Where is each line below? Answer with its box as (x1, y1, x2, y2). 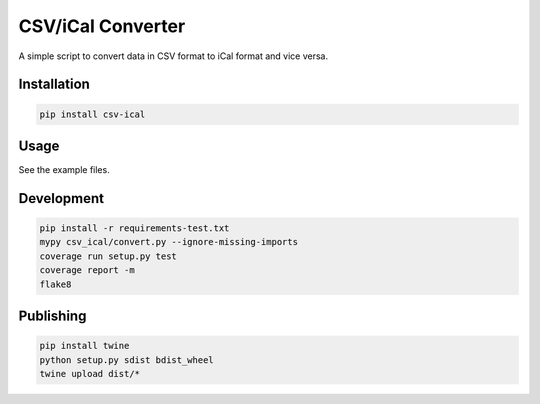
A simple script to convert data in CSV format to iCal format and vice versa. (18, 50, 329, 62)
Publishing (18, 308, 87, 325)
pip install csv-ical (39, 108, 146, 120)
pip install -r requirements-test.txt (39, 223, 230, 234)
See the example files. (18, 164, 110, 176)
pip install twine (39, 340, 130, 352)
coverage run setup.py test (39, 250, 177, 262)
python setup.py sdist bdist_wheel (39, 354, 214, 365)
